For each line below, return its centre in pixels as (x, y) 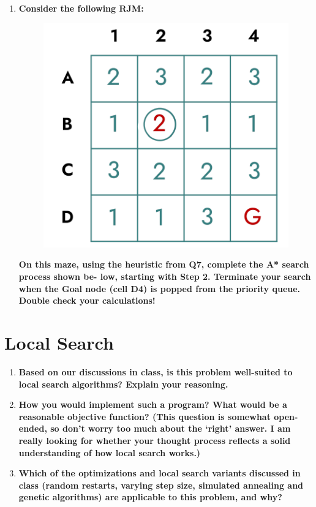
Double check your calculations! (87, 300)
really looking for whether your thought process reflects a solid (155, 440)
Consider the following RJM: (81, 8)
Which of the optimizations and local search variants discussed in (160, 473)
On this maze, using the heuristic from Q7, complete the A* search (164, 264)
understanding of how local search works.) (110, 452)
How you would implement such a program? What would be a (153, 404)
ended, (33, 428)
